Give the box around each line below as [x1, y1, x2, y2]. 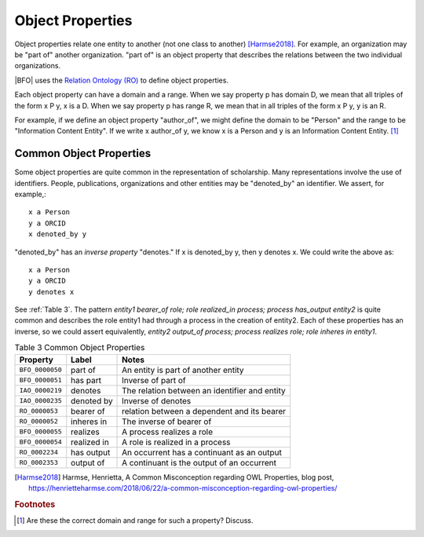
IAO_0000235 [19, 396, 62, 405]
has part [71, 374, 102, 385]
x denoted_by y [28, 230, 87, 239]
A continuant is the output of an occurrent [122, 457, 277, 468]
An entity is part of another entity [122, 364, 244, 375]
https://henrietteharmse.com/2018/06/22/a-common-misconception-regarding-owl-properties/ [28, 484, 338, 493]
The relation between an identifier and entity [122, 385, 286, 396]
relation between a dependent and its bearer [122, 405, 287, 416]
